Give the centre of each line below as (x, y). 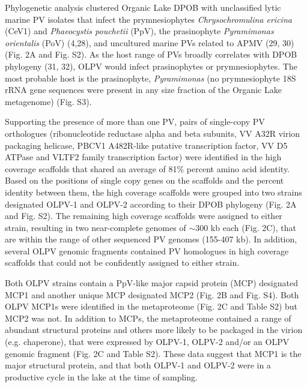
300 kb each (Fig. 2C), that (246, 227)
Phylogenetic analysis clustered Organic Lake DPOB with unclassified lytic (143, 7)
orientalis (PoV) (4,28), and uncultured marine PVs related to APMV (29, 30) (150, 42)
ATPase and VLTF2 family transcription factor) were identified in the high (143, 157)
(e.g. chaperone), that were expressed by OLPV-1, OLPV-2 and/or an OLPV (147, 342)
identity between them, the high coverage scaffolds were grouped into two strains (153, 192)
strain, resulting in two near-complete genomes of (96, 227)
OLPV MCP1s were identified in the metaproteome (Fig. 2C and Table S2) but (151, 306)
